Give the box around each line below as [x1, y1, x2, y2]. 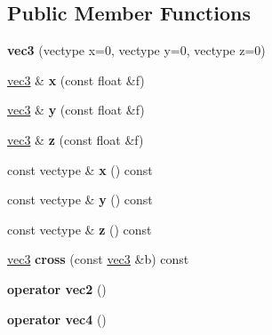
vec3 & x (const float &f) [7, 70, 145, 89]
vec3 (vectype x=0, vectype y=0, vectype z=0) [7, 41, 266, 60]
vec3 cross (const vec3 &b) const [7, 250, 189, 268]
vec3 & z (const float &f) [7, 130, 144, 148]
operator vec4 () [7, 309, 107, 328]
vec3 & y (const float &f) [7, 100, 145, 119]
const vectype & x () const [7, 160, 153, 179]
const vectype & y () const [7, 190, 153, 209]
